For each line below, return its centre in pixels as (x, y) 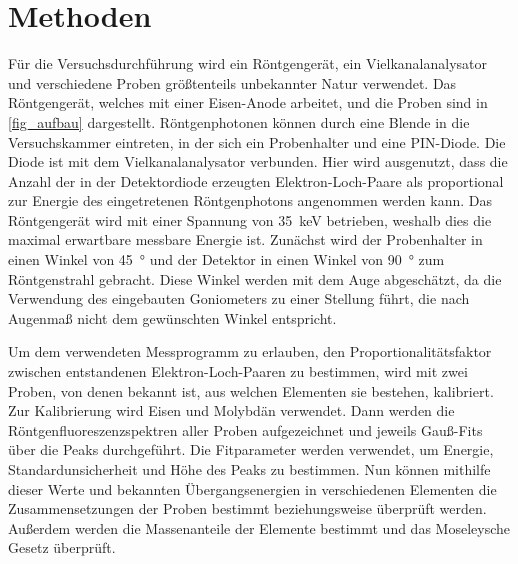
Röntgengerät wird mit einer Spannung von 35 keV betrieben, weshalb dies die (250, 219)
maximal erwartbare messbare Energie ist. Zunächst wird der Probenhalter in (245, 239)
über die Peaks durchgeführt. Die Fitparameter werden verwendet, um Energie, (251, 449)
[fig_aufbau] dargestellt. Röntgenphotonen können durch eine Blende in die (239, 121)
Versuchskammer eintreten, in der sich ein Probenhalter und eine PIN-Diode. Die (257, 141)
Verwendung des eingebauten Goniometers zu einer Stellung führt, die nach (239, 298)
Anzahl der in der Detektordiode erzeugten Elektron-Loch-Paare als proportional (256, 180)
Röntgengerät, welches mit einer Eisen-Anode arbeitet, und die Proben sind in (248, 102)
